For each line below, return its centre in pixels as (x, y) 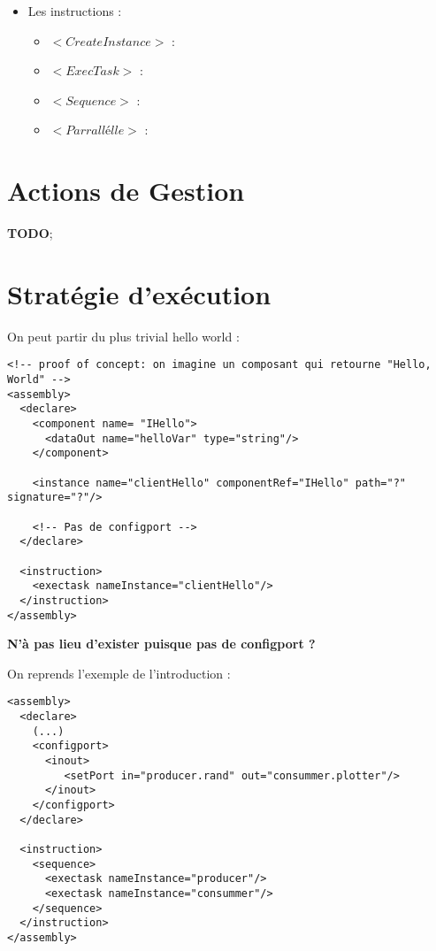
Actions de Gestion (126, 191)
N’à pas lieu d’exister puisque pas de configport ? (161, 644)
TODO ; (30, 233)
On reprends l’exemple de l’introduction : (119, 673)
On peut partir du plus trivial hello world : (123, 336)
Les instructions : (75, 11)
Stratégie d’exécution (139, 293)
